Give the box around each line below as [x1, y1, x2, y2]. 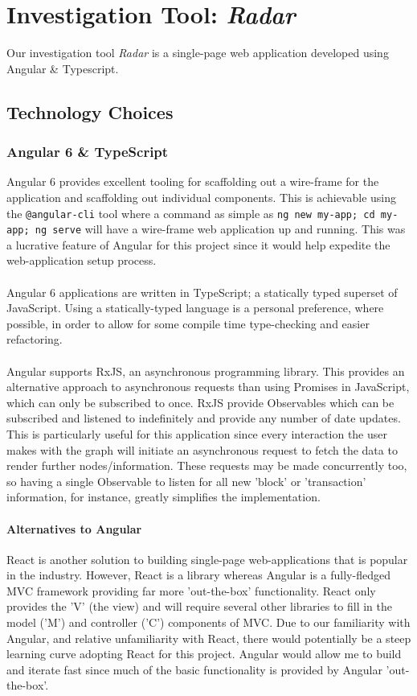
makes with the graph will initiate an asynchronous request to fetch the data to [6, 441, 398, 458]
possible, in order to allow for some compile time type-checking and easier [6, 315, 370, 332]
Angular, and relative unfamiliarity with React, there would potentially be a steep [6, 629, 411, 646]
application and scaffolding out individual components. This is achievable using [6, 188, 396, 205]
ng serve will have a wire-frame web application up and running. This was [35, 220, 406, 237]
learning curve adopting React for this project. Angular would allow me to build [6, 645, 402, 662]
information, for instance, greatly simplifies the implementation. [6, 488, 321, 505]
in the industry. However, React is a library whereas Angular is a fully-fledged [6, 566, 390, 583]
